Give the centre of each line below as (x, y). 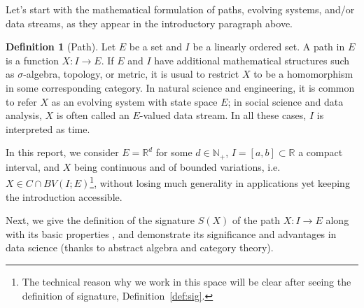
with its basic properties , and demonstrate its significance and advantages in (171, 233)
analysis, (24, 115)
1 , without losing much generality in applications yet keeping (220, 182)
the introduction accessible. (64, 196)
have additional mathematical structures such (252, 60)
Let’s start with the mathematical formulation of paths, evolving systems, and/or (180, 9)
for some (174, 152)
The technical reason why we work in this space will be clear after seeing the (187, 282)
